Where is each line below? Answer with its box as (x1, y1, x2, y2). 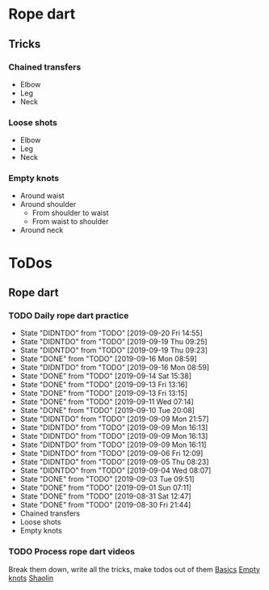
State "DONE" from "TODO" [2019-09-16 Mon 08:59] (19, 354, 197, 364)
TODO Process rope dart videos (8, 546, 136, 558)
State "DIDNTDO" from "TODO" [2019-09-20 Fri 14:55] (19, 328, 204, 338)
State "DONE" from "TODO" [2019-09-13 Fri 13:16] (19, 380, 188, 390)
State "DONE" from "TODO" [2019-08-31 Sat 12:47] (19, 491, 191, 501)
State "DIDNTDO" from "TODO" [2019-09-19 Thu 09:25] (19, 337, 208, 347)
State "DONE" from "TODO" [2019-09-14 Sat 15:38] (19, 371, 192, 381)
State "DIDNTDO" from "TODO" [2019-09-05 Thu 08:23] (19, 457, 209, 467)
